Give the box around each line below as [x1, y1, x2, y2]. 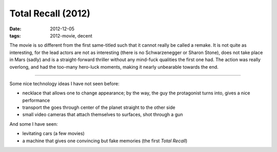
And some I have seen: [9, 121, 58, 127]
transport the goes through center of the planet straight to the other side [22, 104, 175, 110]
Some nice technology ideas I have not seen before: [9, 80, 120, 87]
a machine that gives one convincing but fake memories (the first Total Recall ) [22, 138, 188, 144]
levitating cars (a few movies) [22, 130, 85, 137]
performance [22, 97, 50, 103]
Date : [9, 26, 22, 32]
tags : [9, 32, 21, 39]
